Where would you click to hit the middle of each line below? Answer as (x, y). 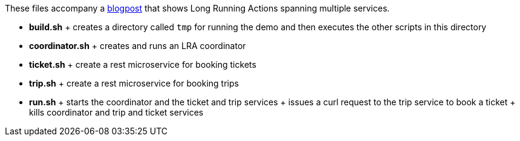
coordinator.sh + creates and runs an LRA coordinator (138, 46)
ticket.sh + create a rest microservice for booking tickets (143, 64)
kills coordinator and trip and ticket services (116, 112)
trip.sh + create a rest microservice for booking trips (134, 83)
